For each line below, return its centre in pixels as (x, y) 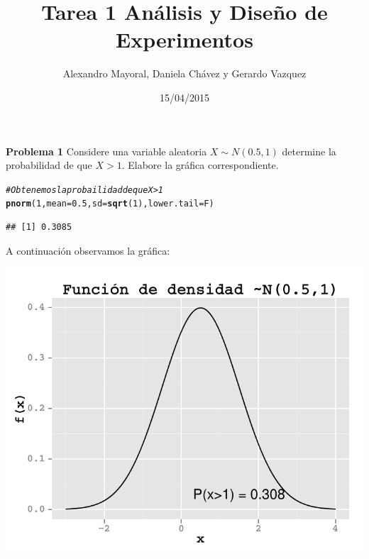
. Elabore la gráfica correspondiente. (200, 165)
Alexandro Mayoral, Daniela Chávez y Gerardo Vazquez (184, 73)
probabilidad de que (49, 165)
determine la (309, 151)
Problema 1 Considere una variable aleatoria (106, 151)
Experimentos (184, 39)
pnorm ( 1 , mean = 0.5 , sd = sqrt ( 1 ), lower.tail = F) (110, 204)
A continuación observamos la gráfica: (88, 250)
